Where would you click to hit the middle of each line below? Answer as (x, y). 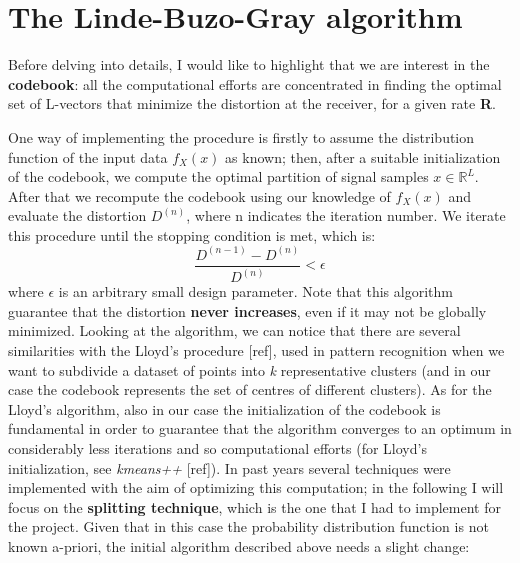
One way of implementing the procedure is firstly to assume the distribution (241, 136)
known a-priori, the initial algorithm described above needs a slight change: (239, 545)
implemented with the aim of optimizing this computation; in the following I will (256, 487)
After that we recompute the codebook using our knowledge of (199, 195)
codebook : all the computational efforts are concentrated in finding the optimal (255, 83)
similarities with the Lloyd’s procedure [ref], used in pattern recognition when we (256, 350)
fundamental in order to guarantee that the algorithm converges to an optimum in (260, 428)
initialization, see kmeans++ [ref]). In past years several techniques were (229, 467)
